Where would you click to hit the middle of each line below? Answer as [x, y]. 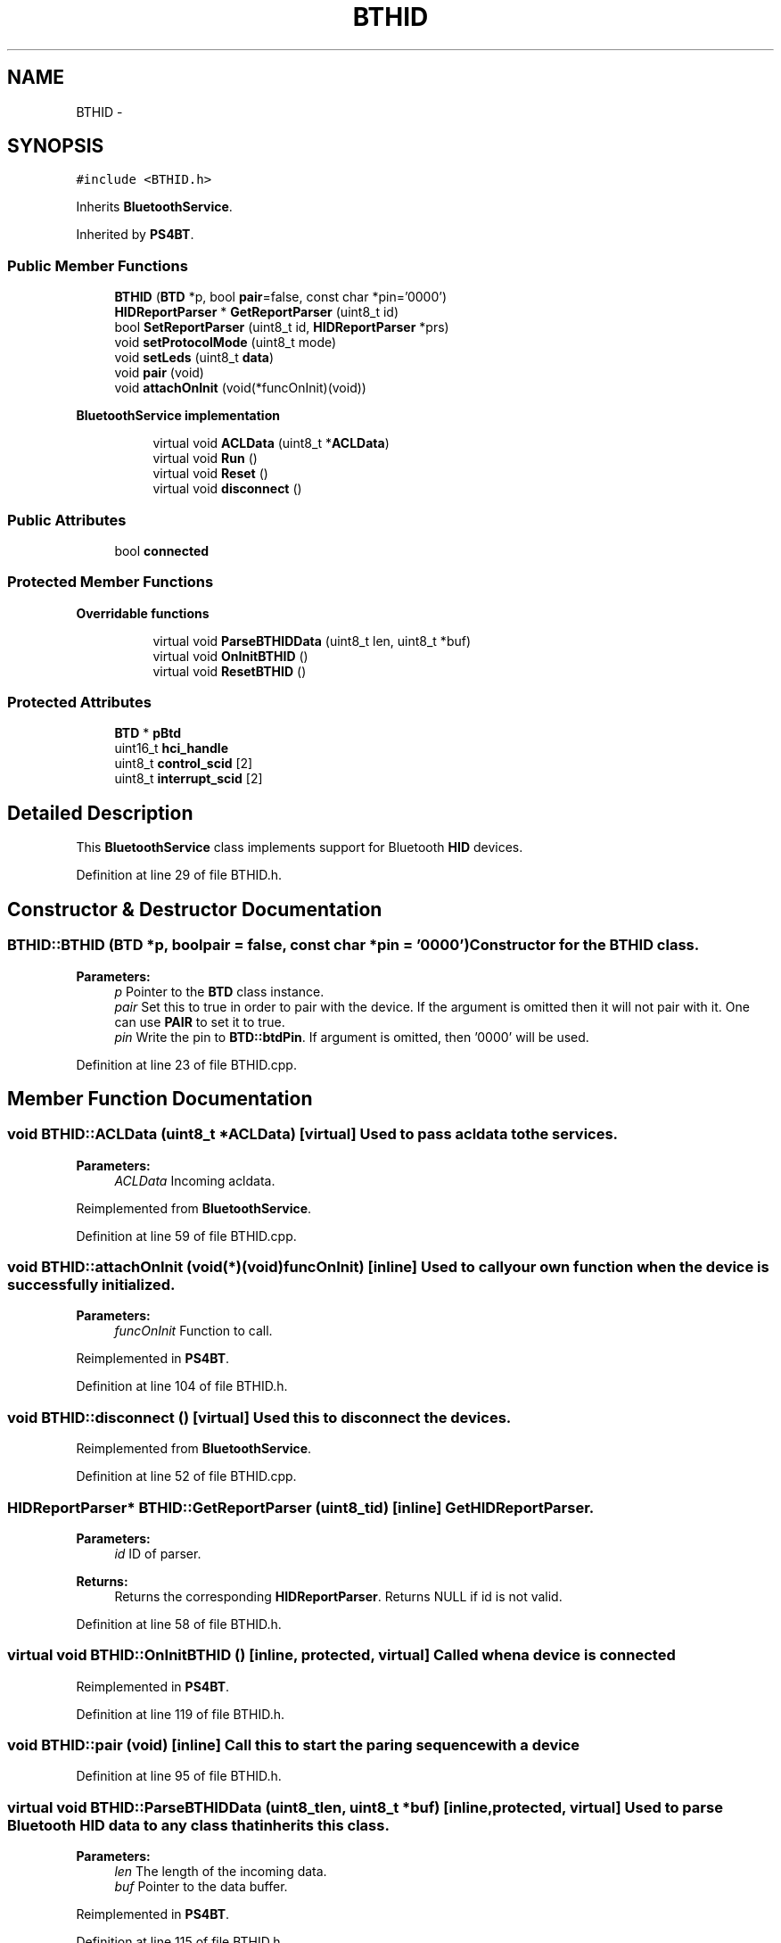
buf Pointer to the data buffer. [201, 1887]
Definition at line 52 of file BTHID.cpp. [186, 1476]
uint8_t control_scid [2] [184, 764]
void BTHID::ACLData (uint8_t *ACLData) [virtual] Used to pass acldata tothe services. [313, 1134]
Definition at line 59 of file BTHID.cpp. [186, 1236]
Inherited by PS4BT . [135, 235]
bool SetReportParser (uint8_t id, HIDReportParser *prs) [282, 327]
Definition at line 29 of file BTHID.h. [179, 875]
